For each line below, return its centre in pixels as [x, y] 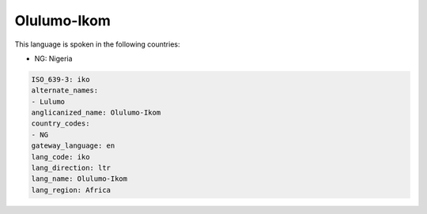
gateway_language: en [73, 146]
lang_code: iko [60, 157]
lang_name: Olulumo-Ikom [79, 179]
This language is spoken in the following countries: [97, 44]
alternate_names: [65, 90]
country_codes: [60, 124]
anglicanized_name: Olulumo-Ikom [96, 113]
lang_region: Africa [71, 190]
